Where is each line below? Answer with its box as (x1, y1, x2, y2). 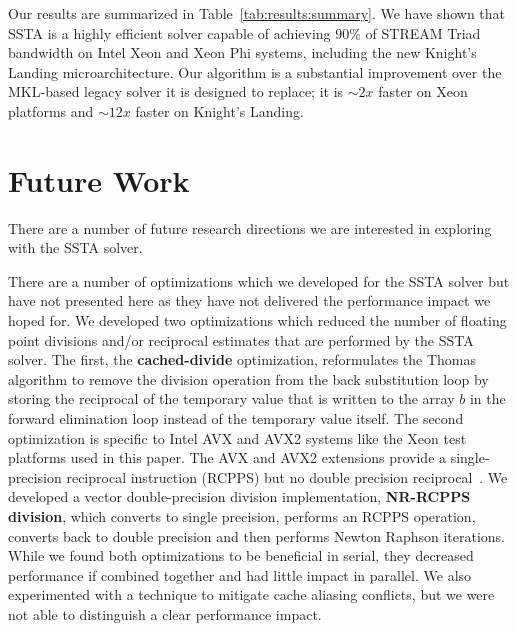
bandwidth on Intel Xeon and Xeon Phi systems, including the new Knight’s (8, 42, 477, 63)
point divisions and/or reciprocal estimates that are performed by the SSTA (8, 329, 474, 350)
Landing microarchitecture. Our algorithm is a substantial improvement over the (8, 61, 502, 82)
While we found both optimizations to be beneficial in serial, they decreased (8, 545, 474, 566)
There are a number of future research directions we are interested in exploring (8, 217, 492, 238)
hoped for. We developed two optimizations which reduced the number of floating (8, 310, 507, 331)
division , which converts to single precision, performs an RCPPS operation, (8, 506, 476, 526)
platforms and (8, 100, 94, 121)
